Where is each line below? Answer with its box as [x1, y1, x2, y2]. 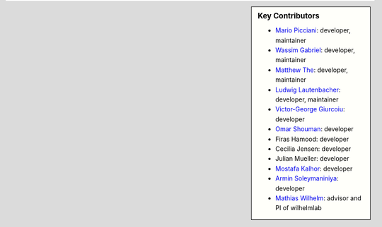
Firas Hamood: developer [275, 135, 349, 143]
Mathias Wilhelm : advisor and [275, 194, 362, 202]
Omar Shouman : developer [275, 125, 354, 133]
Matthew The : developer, [275, 66, 348, 74]
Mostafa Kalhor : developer [275, 164, 353, 173]
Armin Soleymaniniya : [275, 174, 339, 183]
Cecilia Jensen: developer [275, 145, 352, 153]
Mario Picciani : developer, [275, 26, 352, 35]
